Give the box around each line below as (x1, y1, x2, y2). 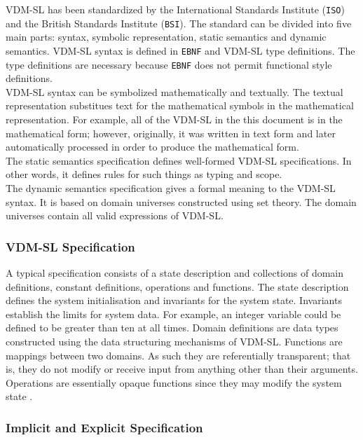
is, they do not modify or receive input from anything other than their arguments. (6, 362, 358, 376)
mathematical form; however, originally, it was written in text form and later (6, 125, 336, 140)
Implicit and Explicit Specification (6, 418, 203, 436)
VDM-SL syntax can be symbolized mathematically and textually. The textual (6, 84, 343, 99)
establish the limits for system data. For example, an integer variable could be (6, 306, 341, 321)
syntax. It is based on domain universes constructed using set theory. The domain (6, 194, 357, 209)
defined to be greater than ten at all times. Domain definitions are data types (6, 320, 338, 335)
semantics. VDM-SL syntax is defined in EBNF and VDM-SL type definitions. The (6, 43, 355, 57)
